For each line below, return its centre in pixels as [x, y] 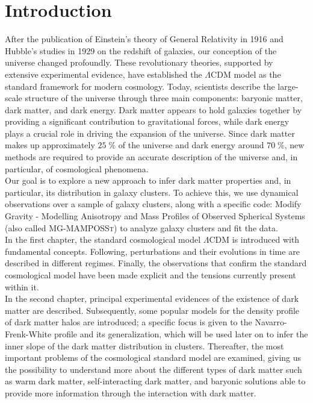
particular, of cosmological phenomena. [77, 168]
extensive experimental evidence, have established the [104, 74]
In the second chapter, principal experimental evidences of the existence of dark [152, 298]
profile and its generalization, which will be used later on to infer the [181, 333]
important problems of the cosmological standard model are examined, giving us [153, 358]
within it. [22, 286]
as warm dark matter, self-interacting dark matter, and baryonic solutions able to [155, 381]
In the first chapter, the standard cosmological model [103, 239]
